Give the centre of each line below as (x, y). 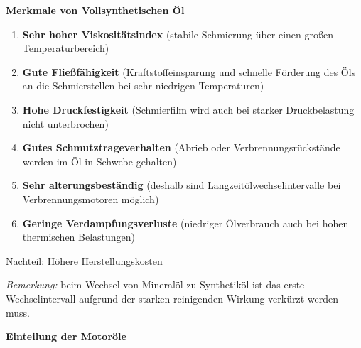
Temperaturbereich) (66, 48)
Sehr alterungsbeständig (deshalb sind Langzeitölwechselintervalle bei (182, 185)
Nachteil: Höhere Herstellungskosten (84, 260)
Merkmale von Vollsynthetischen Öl (95, 10)
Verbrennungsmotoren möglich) (91, 199)
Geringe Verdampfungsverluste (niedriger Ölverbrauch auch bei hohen (185, 223)
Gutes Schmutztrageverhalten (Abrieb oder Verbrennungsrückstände (181, 147)
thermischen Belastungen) (79, 237)
